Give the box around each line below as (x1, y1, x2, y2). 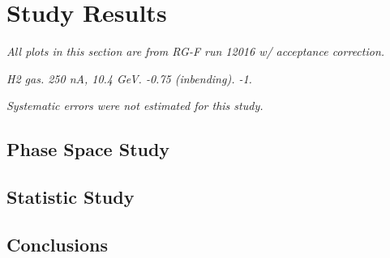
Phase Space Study (6, 137, 170, 162)
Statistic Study (6, 184, 135, 209)
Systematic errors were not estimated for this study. (6, 97, 264, 114)
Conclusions (6, 231, 109, 256)
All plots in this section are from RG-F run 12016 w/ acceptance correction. (6, 43, 385, 60)
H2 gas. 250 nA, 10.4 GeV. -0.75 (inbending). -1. (6, 70, 252, 87)
